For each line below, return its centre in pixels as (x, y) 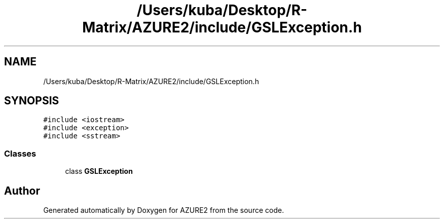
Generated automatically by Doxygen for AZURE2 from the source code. (164, 210)
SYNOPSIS (32, 101)
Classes (20, 153)
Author (22, 191)
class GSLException (99, 171)
